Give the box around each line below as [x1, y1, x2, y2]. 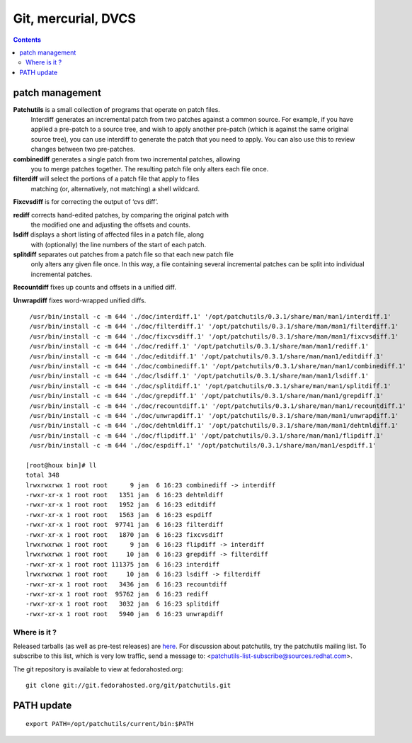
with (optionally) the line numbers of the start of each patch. [30, 240, 207, 249]
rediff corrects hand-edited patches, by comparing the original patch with [13, 210, 229, 219]
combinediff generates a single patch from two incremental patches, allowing [13, 154, 241, 163]
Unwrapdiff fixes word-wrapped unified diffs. [13, 296, 147, 305]
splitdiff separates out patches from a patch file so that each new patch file [13, 250, 234, 259]
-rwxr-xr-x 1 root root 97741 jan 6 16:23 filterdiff [25, 521, 224, 529]
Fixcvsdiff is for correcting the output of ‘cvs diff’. [13, 198, 159, 206]
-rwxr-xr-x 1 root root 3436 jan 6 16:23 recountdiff [25, 580, 228, 588]
